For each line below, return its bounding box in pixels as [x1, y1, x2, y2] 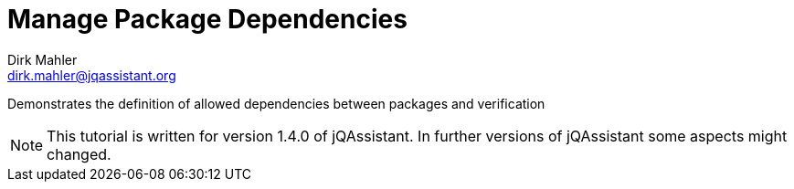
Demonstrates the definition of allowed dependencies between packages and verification [7, 95, 545, 111]
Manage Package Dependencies [7, 4, 408, 35]
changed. [47, 144, 111, 163]
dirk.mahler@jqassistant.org [7, 67, 176, 83]
